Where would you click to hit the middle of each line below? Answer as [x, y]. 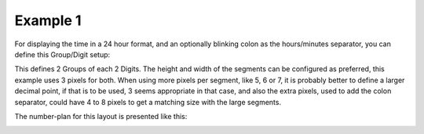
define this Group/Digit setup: [62, 54]
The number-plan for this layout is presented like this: [101, 116]
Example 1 [48, 20]
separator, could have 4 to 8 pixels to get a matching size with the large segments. [148, 102]
